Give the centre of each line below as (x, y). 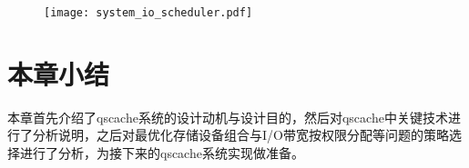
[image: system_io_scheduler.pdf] (148, 13)
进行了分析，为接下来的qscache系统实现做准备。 (162, 152)
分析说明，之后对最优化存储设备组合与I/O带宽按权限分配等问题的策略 (240, 135)
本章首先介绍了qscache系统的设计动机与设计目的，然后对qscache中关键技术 (228, 117)
